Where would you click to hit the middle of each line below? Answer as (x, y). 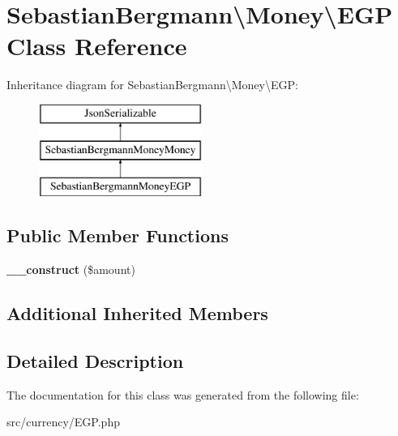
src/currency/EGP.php (63, 422)
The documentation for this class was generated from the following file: (183, 394)
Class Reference (97, 46)
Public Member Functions (118, 235)
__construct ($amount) (71, 269)
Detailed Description (95, 360)
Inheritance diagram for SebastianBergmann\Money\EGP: (152, 85)
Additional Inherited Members (137, 313)
